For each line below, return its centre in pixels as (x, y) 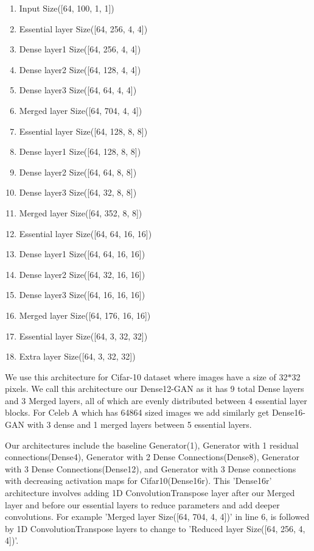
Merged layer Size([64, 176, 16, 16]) (85, 315)
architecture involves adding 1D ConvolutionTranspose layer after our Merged (150, 493)
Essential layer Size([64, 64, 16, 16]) (85, 233)
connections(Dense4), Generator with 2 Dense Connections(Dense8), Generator (152, 457)
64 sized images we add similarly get (201, 412)
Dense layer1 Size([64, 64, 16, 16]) (82, 254)
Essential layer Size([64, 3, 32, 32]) (83, 336)
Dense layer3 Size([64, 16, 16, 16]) (82, 295)
